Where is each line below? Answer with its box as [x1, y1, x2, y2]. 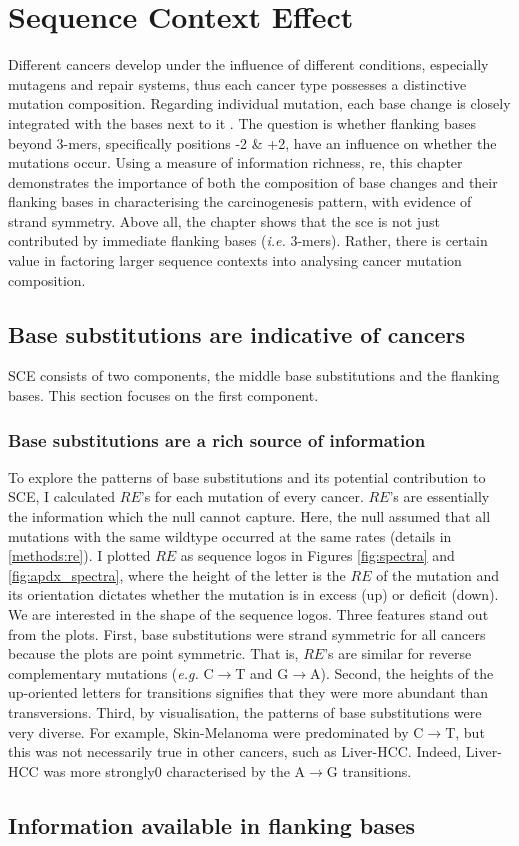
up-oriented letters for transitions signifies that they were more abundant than [8, 682, 489, 703]
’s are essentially [389, 486, 490, 507]
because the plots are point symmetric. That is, [8, 643, 299, 664]
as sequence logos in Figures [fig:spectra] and [180, 545, 455, 566]
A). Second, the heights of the [310, 662, 494, 683]
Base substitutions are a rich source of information [8, 427, 426, 452]
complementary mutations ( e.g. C [8, 662, 214, 683]
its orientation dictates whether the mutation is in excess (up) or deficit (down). [8, 584, 499, 605]
